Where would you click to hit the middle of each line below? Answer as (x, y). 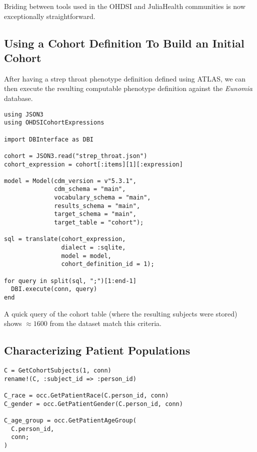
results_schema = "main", (97, 206)
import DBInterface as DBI (49, 139)
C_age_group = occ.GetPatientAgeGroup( (70, 420)
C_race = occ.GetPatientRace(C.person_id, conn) (86, 396)
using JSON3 (24, 114)
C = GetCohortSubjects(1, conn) (58, 371)
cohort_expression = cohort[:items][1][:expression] (93, 164)
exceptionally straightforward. (50, 16)
